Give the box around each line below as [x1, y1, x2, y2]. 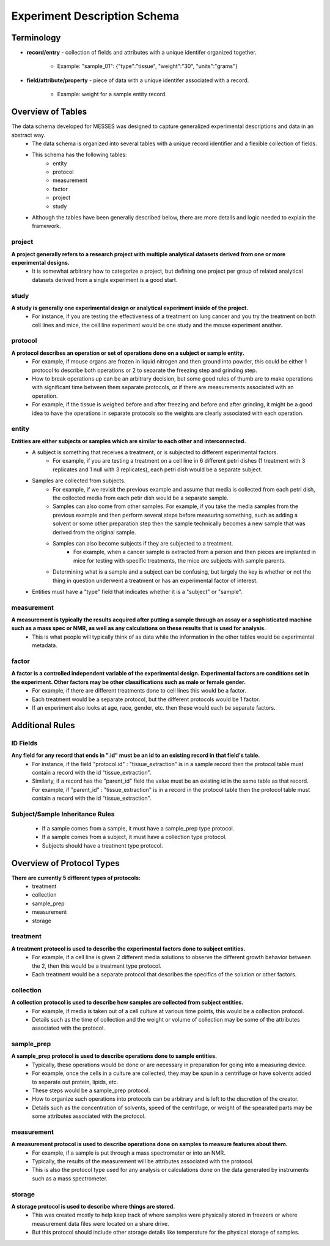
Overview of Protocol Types [11, 858, 120, 868]
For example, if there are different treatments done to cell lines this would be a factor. [32, 687, 247, 694]
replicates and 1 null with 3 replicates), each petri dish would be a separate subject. [53, 466, 263, 473]
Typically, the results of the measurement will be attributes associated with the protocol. [32, 1158, 254, 1165]
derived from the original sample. [53, 528, 136, 536]
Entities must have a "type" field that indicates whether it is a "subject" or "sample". [32, 588, 243, 595]
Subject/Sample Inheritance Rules [11, 810, 116, 818]
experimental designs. [11, 259, 70, 266]
